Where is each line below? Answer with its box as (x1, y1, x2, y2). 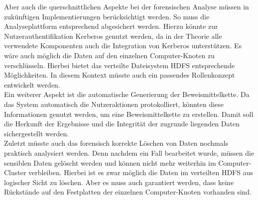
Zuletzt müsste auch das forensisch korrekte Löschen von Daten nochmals (4, 138, 229, 148)
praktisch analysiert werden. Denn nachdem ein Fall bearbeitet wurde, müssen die (4, 147, 255, 158)
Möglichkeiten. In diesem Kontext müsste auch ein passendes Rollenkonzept (4, 70, 235, 80)
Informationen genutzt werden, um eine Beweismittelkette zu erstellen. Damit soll (4, 108, 254, 119)
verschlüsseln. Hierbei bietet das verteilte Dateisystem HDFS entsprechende (4, 60, 235, 70)
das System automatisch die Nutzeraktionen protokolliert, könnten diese (4, 99, 224, 109)
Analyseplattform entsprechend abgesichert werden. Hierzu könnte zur (4, 21, 218, 31)
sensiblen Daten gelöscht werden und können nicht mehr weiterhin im (4, 157, 216, 168)
